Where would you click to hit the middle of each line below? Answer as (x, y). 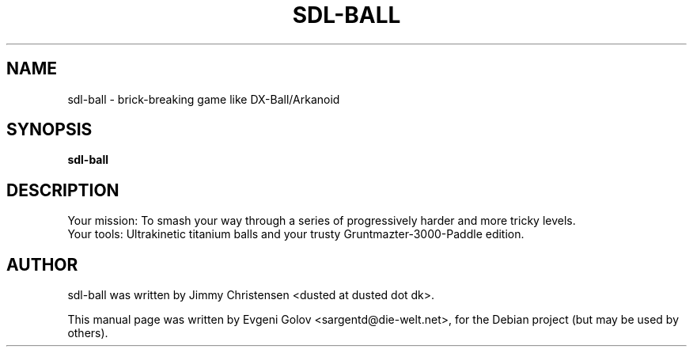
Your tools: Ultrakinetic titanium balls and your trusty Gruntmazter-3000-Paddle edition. (296, 234)
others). (88, 333)
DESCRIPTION (63, 190)
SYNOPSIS (49, 130)
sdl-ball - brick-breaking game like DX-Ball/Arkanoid (204, 99)
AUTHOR (42, 264)
